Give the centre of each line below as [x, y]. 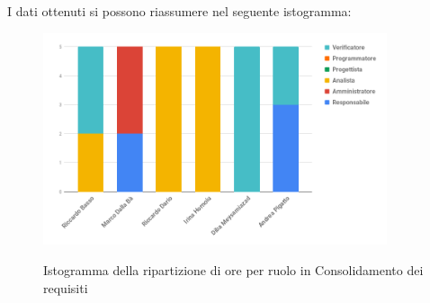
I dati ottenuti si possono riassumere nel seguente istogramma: [179, 11]
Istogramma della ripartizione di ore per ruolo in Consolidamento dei [233, 269]
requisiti [66, 287]
